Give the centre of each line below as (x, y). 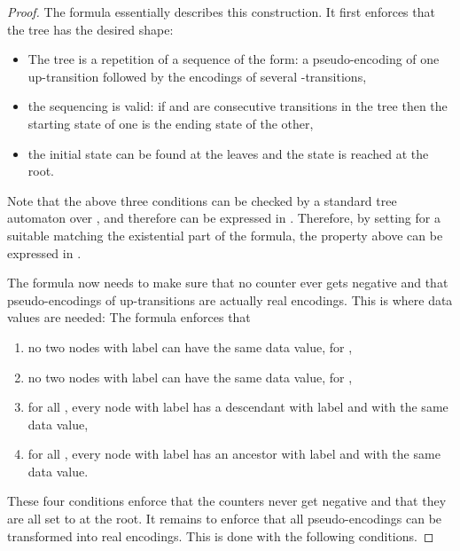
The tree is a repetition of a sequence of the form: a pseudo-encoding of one (234, 59)
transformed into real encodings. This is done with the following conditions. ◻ (221, 535)
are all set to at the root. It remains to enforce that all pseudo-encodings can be (225, 519)
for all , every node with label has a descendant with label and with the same (238, 407)
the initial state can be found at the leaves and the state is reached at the (228, 153)
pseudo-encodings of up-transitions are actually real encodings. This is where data (230, 299)
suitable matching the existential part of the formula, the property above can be (225, 235)
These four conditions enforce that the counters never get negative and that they (227, 501)
